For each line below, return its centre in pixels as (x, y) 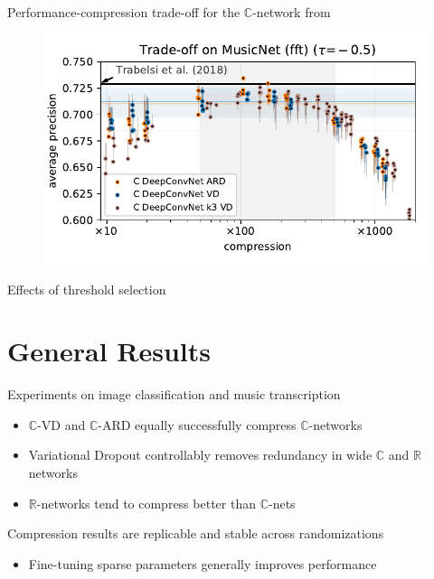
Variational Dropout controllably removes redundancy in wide (200, 455)
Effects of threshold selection (87, 289)
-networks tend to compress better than (146, 503)
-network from (292, 12)
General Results (109, 351)
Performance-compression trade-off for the (124, 12)
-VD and (61, 424)
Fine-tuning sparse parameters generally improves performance (203, 563)
